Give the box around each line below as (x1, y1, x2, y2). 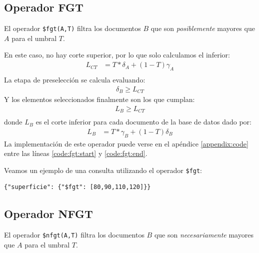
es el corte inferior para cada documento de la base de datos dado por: (35, 116, 251, 127)
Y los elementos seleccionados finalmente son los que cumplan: (4, 93, 195, 104)
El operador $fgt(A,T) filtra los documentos (4, 23, 141, 33)
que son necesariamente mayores (154, 229, 253, 240)
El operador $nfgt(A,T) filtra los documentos (4, 229, 144, 240)
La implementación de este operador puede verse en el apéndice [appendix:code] (4, 138, 248, 148)
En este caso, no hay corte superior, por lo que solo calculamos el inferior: (4, 49, 230, 60)
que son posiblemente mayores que (150, 23, 255, 33)
